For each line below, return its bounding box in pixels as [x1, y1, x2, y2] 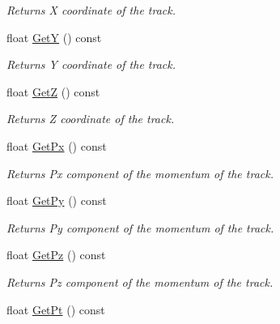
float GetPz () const [6, 246, 106, 263]
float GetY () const [6, 28, 102, 45]
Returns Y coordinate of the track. [6, 56, 176, 73]
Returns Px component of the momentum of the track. [6, 164, 274, 181]
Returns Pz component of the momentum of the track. [6, 273, 274, 290]
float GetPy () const [6, 192, 107, 209]
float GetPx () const [6, 137, 107, 154]
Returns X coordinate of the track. [6, 2, 176, 18]
